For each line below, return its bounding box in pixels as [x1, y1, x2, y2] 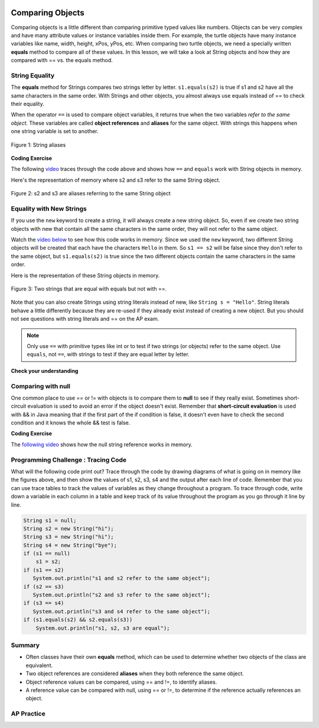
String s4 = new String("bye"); [23, 542, 118, 549]
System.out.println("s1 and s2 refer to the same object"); [32, 575, 211, 582]
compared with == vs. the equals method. [11, 57, 113, 64]
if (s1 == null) [23, 550, 71, 557]
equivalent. [25, 662, 53, 669]
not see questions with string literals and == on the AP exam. [11, 315, 159, 323]
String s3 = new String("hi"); [23, 533, 115, 540]
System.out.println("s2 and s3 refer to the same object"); [32, 592, 211, 598]
